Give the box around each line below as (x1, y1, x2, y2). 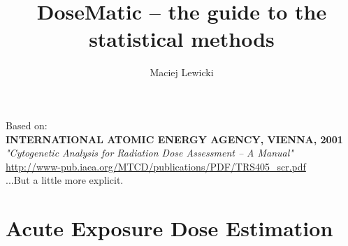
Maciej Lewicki (150, 65, 214, 80)
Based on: (6, 117, 48, 132)
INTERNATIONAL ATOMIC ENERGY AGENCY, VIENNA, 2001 (6, 131, 343, 146)
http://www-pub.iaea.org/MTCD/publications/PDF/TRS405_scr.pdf (6, 159, 306, 173)
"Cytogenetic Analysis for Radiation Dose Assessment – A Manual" (6, 145, 293, 160)
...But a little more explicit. (6, 173, 124, 187)
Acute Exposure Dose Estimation (6, 214, 333, 243)
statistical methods (89, 24, 275, 53)
